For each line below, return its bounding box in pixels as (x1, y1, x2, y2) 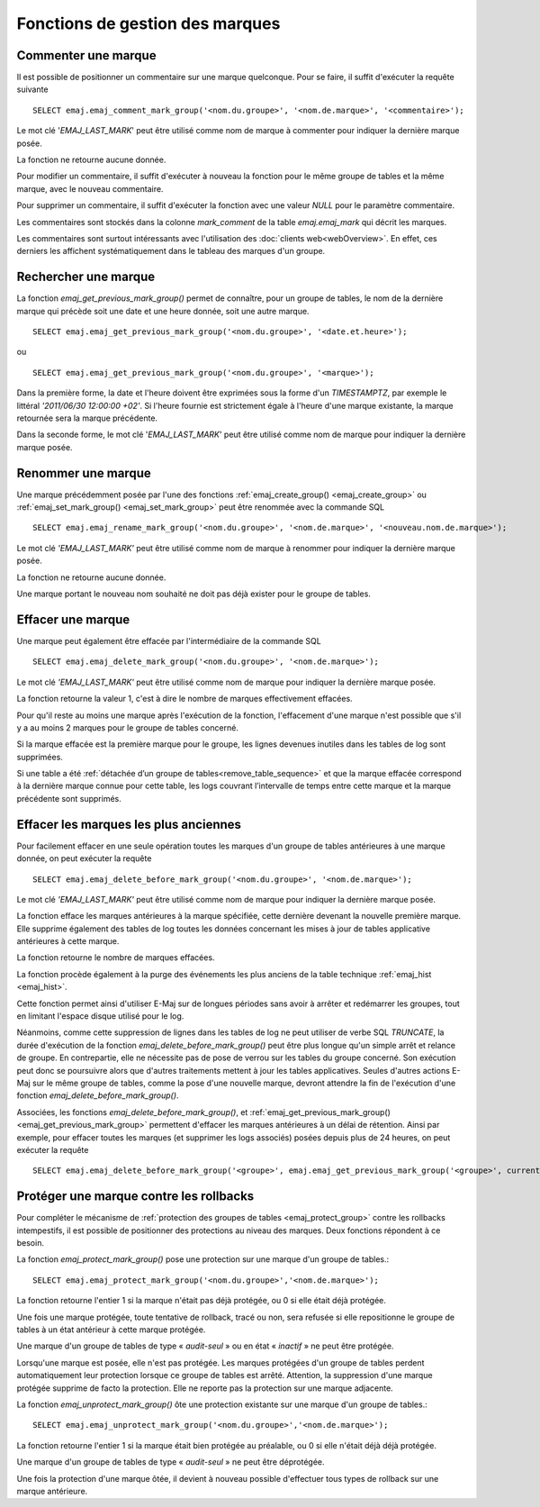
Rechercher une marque (16, 269, 156, 285)
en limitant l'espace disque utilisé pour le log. (16, 1011, 184, 1021)
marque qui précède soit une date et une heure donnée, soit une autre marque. (16, 305, 310, 316)
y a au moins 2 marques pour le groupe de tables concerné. (16, 722, 238, 733)
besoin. (16, 1238, 45, 1248)
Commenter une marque (16, 48, 157, 63)
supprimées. (16, 751, 63, 762)
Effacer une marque (16, 612, 130, 627)
